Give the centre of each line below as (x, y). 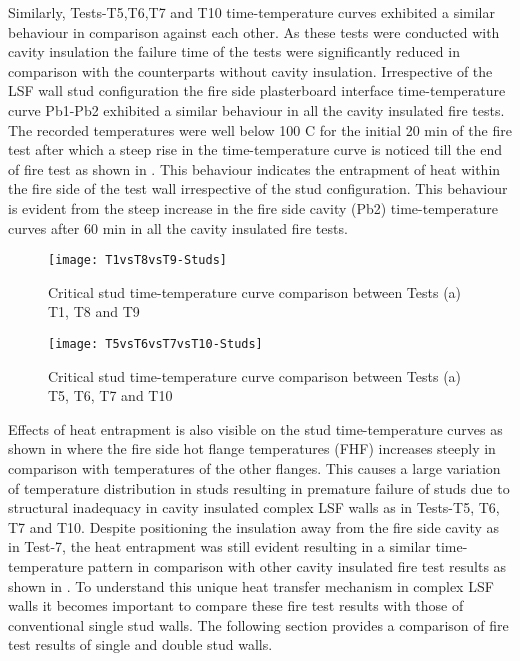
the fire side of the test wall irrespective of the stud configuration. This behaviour (258, 188)
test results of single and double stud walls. (140, 644)
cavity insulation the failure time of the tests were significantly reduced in (234, 51)
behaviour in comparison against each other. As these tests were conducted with (254, 31)
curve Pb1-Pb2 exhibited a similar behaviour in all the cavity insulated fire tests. (256, 109)
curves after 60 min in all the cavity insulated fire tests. (178, 227)
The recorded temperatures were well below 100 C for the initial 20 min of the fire (260, 129)
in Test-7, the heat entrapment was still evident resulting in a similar (219, 546)
